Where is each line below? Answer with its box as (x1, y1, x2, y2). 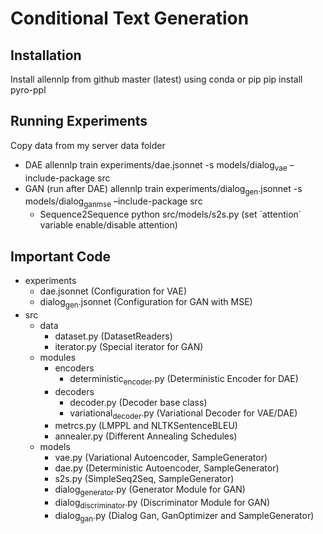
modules (39, 351, 77, 363)
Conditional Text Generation (10, 7, 250, 30)
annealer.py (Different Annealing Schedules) (54, 430, 238, 442)
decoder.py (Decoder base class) (69, 396, 208, 408)
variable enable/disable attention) (39, 219, 178, 231)
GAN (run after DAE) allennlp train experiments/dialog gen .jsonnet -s (24, 182, 303, 197)
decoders (54, 385, 95, 397)
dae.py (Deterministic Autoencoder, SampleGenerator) (54, 462, 280, 474)
